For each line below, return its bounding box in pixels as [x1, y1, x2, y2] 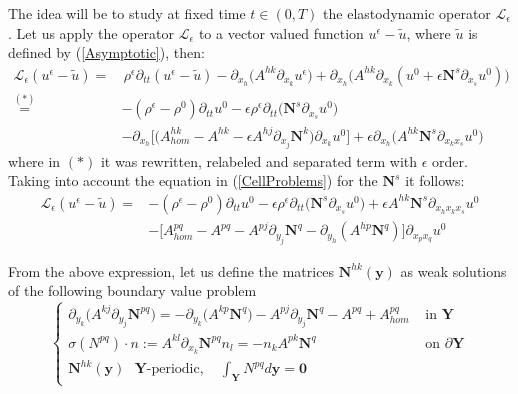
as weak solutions [400, 260, 507, 281]
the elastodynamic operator [323, 3, 491, 23]
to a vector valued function [198, 22, 364, 43]
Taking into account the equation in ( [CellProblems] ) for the [8, 170, 378, 191]
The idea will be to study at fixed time [8, 3, 246, 23]
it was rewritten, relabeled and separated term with [100, 150, 418, 171]
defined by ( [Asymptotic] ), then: [8, 42, 205, 63]
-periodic [146, 362, 200, 377]
